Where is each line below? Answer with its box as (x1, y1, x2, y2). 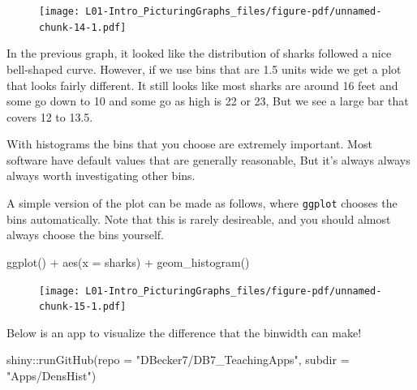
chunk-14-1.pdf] (39, 21, 127, 33)
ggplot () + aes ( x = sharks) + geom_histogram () (6, 253, 250, 270)
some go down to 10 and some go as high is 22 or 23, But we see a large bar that (6, 92, 409, 109)
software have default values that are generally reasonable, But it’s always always (6, 151, 411, 168)
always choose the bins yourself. (6, 226, 164, 243)
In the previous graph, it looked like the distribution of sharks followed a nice (6, 45, 392, 62)
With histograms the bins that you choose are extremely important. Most (6, 135, 372, 152)
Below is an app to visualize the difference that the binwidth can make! (6, 324, 362, 341)
